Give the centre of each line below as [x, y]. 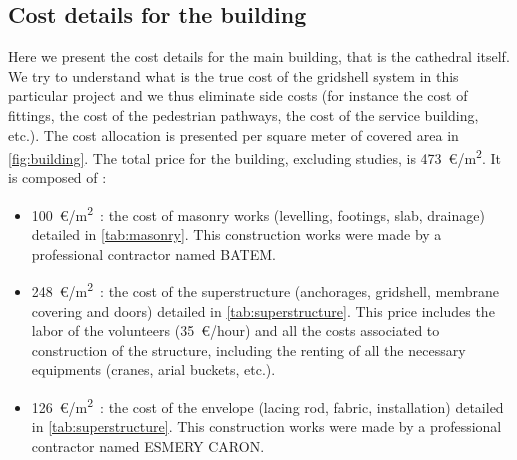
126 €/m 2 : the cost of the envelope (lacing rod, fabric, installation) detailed [267, 405]
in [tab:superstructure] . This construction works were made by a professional [266, 426]
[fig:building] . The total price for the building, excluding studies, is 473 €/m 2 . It [254, 156]
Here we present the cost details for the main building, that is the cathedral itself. [259, 56]
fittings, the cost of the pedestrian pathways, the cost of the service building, [243, 114]
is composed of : [57, 177]
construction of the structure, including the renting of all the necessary [248, 349]
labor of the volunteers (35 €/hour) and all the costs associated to [235, 330]
